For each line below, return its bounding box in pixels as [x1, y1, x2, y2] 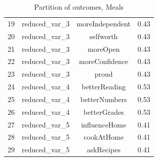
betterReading [82, 81, 126, 92]
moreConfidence [79, 56, 129, 67]
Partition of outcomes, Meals [34, 2, 124, 12]
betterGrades [83, 106, 124, 117]
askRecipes [87, 144, 121, 155]
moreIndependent [76, 18, 131, 28]
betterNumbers [80, 93, 127, 104]
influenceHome [81, 119, 127, 130]
